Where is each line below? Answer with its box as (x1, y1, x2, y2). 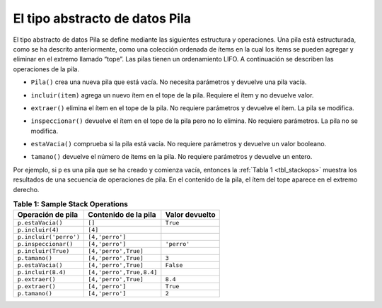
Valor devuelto (165, 210, 216, 220)
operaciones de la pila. (13, 64, 79, 73)
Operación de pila (17, 210, 79, 220)
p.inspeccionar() (17, 240, 74, 248)
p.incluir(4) (17, 226, 59, 234)
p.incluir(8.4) (17, 268, 66, 276)
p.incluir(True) (17, 247, 70, 255)
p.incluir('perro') (17, 233, 81, 241)
